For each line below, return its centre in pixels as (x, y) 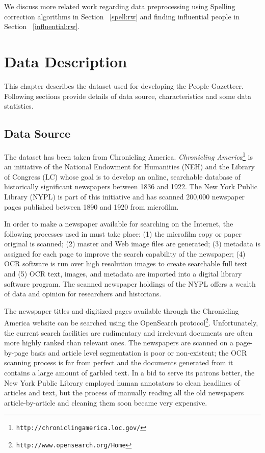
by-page (16, 352)
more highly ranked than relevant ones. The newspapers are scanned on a (119, 343)
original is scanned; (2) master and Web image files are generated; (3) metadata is (132, 244)
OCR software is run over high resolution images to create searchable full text (126, 263)
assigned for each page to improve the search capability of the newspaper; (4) (125, 253)
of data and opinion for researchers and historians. (83, 294)
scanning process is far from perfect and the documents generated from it (119, 362)
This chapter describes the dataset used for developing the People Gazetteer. (124, 85)
